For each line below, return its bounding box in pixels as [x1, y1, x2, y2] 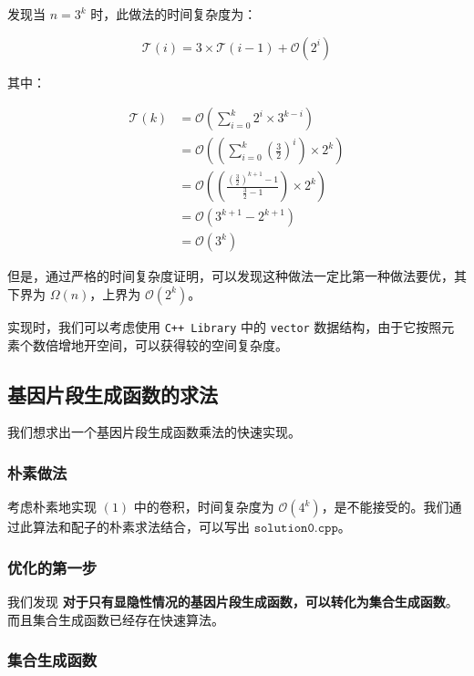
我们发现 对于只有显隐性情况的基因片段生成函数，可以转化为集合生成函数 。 [7, 592, 459, 611]
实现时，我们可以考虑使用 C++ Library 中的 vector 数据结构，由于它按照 [7, 317, 442, 336]
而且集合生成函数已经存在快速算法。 [7, 609, 224, 629]
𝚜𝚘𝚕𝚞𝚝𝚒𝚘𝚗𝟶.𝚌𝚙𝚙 [253, 522, 338, 536]
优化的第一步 [7, 556, 98, 578]
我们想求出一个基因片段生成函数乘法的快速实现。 [7, 422, 301, 442]
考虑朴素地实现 [7, 497, 97, 516]
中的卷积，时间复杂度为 [133, 497, 274, 516]
